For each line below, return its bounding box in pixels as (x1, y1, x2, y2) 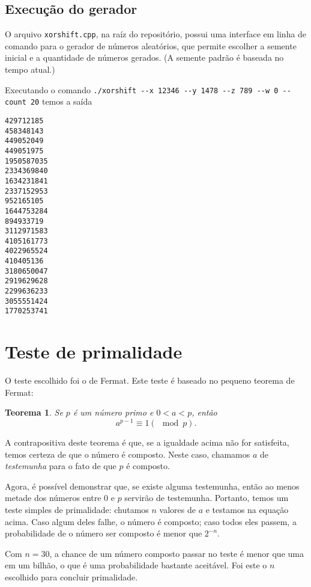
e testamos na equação (205, 503, 289, 516)
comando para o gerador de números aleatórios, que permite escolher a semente (5, 39, 297, 52)
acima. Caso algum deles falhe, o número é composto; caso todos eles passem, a (5, 515, 297, 527)
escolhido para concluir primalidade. (5, 571, 138, 583)
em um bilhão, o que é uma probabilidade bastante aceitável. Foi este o (5, 559, 267, 571)
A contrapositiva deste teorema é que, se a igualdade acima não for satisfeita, (5, 436, 289, 449)
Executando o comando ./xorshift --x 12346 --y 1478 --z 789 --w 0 (5, 83, 279, 96)
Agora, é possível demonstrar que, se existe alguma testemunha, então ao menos (5, 479, 300, 492)
